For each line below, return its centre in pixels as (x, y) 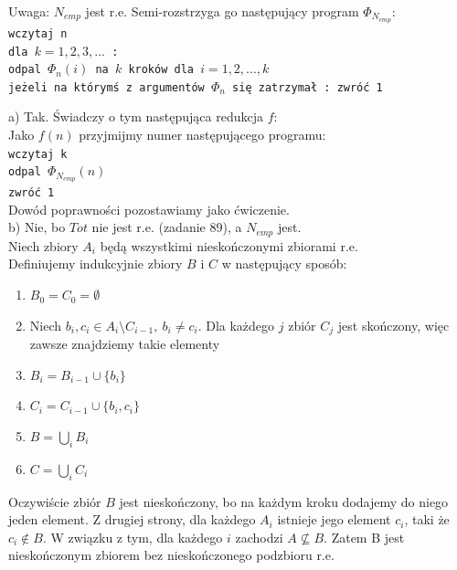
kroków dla (161, 70)
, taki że (427, 519)
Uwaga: (29, 11)
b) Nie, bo (37, 227)
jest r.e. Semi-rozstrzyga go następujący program (222, 11)
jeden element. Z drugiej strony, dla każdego (132, 519)
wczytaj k (38, 154)
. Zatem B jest (364, 537)
